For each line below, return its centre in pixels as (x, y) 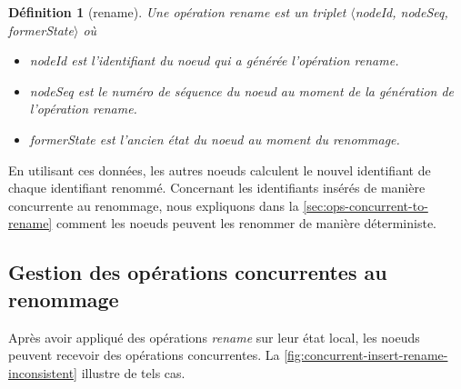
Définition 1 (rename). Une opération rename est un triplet (177, 12)
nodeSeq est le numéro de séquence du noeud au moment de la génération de (242, 90)
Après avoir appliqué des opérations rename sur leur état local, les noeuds (214, 337)
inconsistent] (43, 372)
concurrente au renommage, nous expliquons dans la (154, 205)
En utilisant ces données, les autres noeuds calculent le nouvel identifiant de (220, 170)
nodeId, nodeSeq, (401, 12)
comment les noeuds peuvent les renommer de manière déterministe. (246, 223)
